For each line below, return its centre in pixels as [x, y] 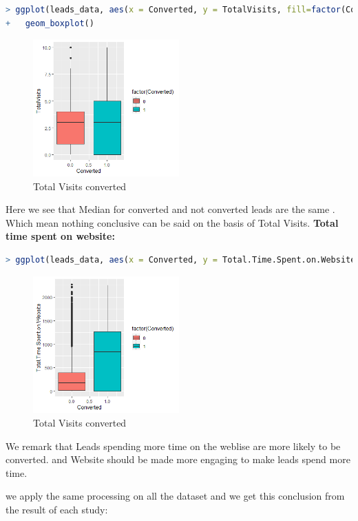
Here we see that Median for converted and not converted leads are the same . [170, 209]
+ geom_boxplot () [50, 23]
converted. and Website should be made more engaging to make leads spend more [178, 459]
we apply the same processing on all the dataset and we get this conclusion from [175, 496]
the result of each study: [57, 509]
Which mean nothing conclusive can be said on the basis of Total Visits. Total [172, 222]
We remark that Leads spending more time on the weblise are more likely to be [173, 446]
